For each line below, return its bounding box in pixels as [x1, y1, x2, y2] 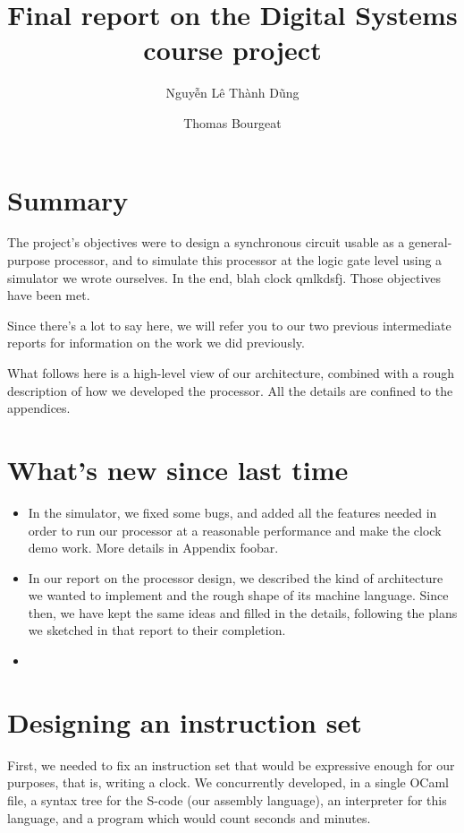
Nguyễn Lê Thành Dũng [165, 83, 299, 102]
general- [409, 233, 452, 252]
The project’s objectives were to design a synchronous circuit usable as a [7, 233, 405, 252]
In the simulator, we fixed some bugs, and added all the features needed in [28, 502, 437, 521]
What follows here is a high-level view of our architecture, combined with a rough [7, 364, 455, 382]
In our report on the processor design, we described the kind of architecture [28, 568, 443, 587]
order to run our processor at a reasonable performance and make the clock [28, 520, 442, 539]
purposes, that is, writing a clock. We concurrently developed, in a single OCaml [7, 773, 449, 792]
